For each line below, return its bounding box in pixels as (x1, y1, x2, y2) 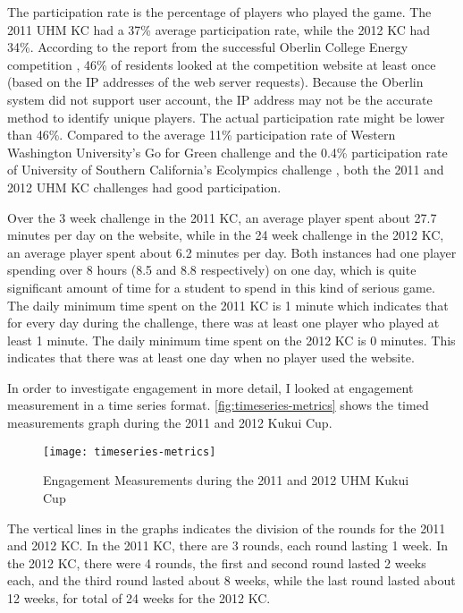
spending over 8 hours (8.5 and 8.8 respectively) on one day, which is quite (7, 260, 417, 279)
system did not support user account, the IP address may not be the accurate (7, 89, 433, 108)
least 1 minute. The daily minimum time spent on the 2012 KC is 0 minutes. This (7, 330, 456, 349)
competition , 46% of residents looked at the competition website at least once (7, 55, 436, 73)
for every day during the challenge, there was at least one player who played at (7, 313, 440, 332)
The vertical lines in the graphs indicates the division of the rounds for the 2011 (7, 518, 446, 537)
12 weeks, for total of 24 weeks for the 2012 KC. (7, 588, 271, 607)
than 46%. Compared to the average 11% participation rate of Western (7, 125, 396, 144)
